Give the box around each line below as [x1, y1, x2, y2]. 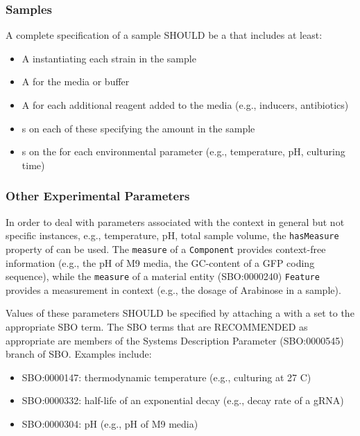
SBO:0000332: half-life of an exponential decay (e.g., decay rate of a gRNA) [22, 393, 344, 408]
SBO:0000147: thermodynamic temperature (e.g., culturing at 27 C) [22, 369, 311, 384]
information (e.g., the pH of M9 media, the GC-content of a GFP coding [6, 255, 315, 270]
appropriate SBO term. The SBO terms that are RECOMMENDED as [6, 319, 308, 333]
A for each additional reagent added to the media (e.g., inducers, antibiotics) [22, 98, 349, 112]
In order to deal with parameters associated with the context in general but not [6, 214, 345, 229]
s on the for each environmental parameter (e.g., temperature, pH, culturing [22, 144, 345, 159]
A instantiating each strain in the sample [22, 51, 196, 65]
